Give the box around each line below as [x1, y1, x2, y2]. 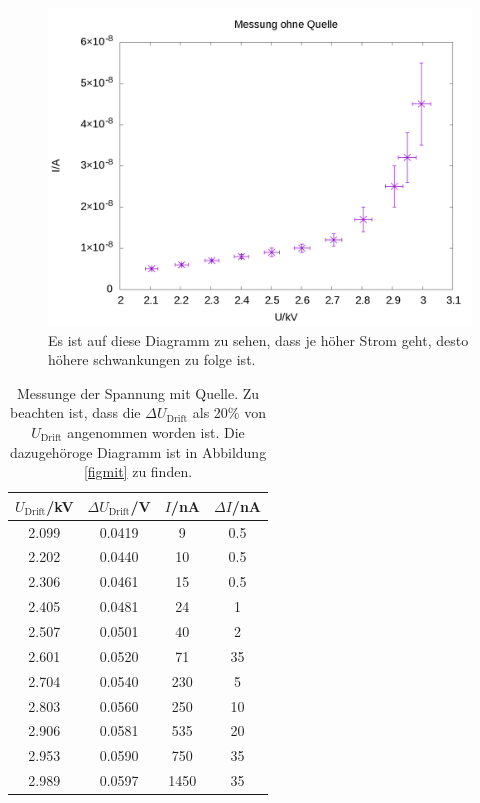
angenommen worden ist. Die [67, 421, 245, 442]
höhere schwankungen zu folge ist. [48, 349, 256, 370]
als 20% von [192, 402, 266, 423]
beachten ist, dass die [10, 402, 141, 423]
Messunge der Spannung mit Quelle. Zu [16, 382, 260, 403]
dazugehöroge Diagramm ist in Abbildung [9, 441, 267, 462]
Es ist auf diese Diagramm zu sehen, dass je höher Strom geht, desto [48, 329, 469, 350]
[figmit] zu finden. [83, 461, 193, 482]
